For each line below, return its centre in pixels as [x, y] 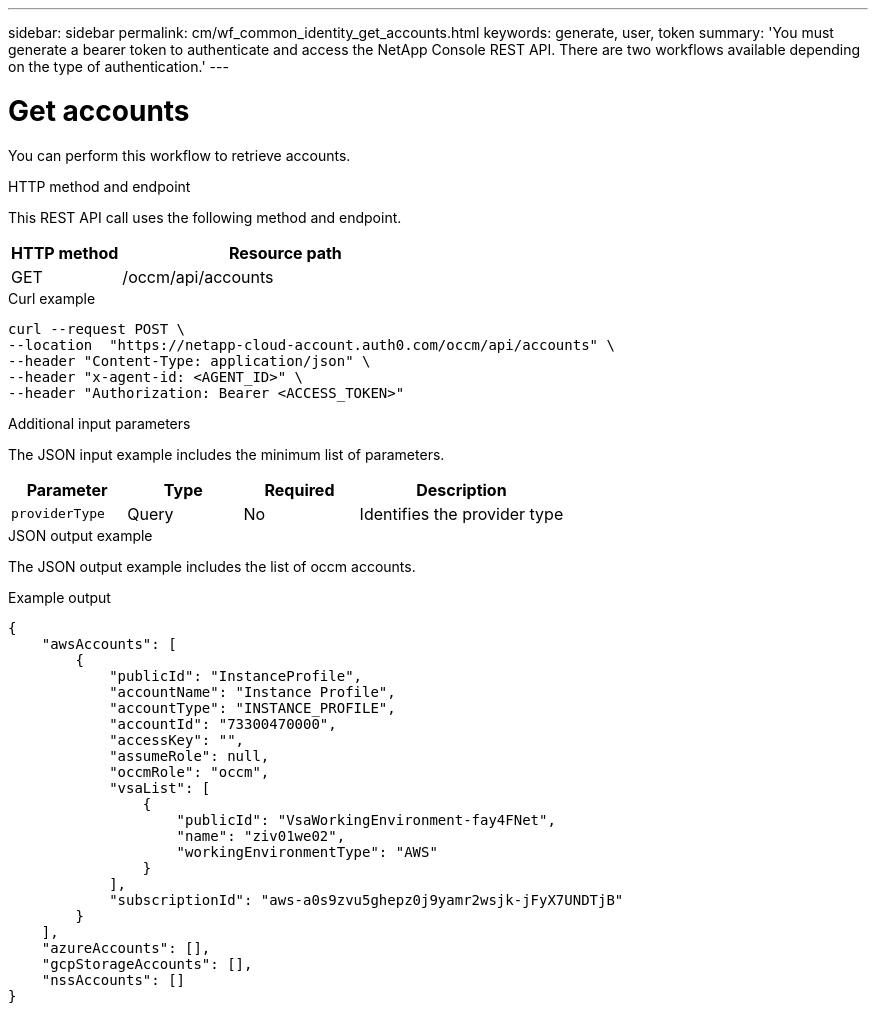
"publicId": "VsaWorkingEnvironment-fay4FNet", [366, 819]
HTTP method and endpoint [99, 186]
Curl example [52, 298]
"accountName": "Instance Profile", [252, 691]
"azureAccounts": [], [126, 947]
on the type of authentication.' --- [118, 66]
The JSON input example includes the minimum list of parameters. [226, 454]
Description [461, 489]
